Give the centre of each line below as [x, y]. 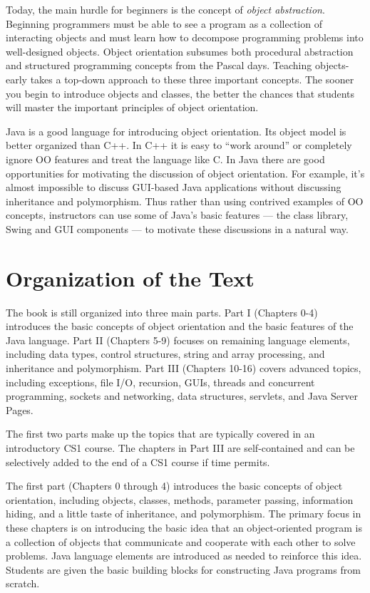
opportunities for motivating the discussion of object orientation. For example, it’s [185, 173]
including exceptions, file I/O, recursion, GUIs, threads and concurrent [160, 382]
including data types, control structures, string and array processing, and [165, 354]
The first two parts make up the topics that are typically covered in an [160, 434]
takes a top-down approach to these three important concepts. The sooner [192, 79]
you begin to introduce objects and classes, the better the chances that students [180, 93]
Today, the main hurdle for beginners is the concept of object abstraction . [165, 9]
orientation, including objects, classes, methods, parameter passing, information [180, 499]
